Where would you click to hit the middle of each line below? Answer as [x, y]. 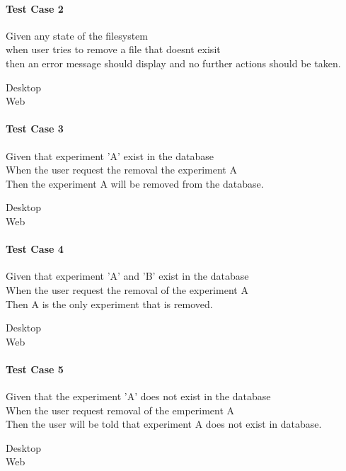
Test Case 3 [35, 129]
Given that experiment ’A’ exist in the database [110, 155]
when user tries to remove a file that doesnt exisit [113, 49]
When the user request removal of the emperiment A [120, 410]
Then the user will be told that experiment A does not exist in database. [164, 424]
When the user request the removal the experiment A [121, 170]
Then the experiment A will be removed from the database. [135, 183]
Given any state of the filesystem [77, 35]
